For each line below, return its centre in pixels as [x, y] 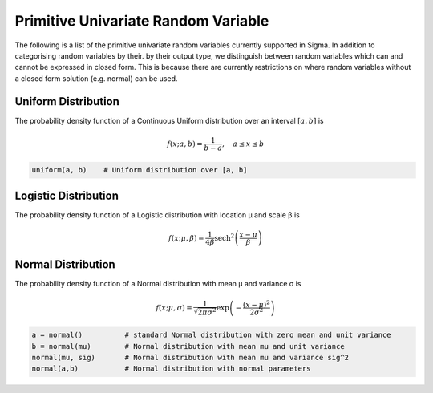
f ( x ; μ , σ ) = [174, 308]
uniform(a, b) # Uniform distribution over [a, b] [140, 170]
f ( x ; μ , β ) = [186, 238]
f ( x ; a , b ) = [185, 144]
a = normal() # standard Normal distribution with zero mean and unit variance [212, 335]
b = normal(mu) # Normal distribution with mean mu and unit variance [188, 346]
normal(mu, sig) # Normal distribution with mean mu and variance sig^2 [190, 358]
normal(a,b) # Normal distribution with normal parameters [171, 369]
